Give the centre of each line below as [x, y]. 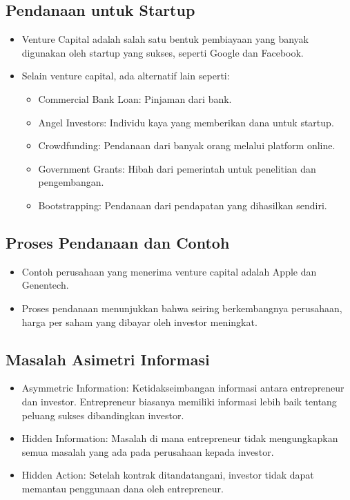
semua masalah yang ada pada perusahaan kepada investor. [148, 451]
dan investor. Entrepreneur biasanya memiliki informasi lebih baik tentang [179, 401]
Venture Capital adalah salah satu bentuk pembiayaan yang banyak [165, 39]
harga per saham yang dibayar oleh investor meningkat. [139, 321]
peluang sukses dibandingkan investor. [103, 415]
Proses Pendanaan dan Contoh [118, 242]
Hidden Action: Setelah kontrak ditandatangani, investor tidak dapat [168, 475]
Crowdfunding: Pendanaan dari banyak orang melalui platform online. [187, 145]
